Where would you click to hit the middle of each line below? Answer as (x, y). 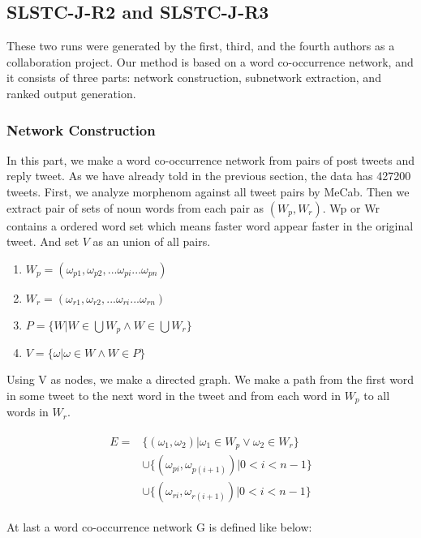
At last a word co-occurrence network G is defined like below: (159, 527)
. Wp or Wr (351, 207)
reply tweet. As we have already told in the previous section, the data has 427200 (209, 176)
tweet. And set (43, 241)
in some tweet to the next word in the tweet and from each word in (174, 395)
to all (377, 395)
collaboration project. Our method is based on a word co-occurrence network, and (210, 61)
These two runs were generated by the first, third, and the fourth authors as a (201, 46)
